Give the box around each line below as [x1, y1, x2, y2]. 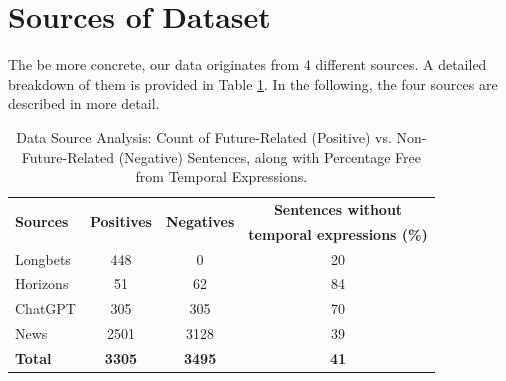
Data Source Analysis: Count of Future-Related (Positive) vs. [16, 126, 392, 147]
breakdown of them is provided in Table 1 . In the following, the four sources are [8, 73, 498, 94]
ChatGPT [15, 298, 76, 319]
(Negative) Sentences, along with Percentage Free [118, 146, 421, 167]
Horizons [15, 273, 69, 294]
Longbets [15, 248, 71, 269]
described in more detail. [8, 93, 160, 114]
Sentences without [273, 198, 403, 219]
